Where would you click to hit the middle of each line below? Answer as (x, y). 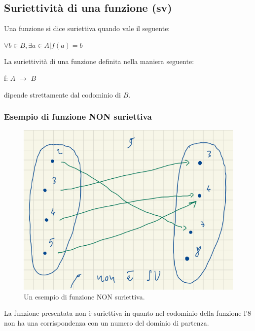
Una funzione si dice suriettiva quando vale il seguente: (87, 28)
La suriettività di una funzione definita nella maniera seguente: (99, 61)
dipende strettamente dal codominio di (62, 94)
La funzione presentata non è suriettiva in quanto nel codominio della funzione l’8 (127, 313)
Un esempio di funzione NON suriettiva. (84, 296)
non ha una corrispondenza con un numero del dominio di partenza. (107, 322)
